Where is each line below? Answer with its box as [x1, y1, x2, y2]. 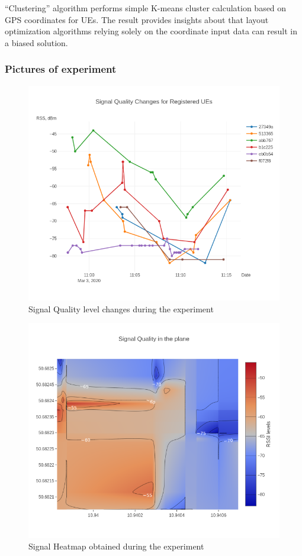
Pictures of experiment [5, 62, 117, 76]
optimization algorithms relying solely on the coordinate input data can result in [5, 25, 297, 37]
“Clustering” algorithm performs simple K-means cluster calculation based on [5, 2, 287, 14]
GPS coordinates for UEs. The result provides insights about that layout [5, 13, 269, 25]
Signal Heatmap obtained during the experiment [28, 540, 204, 552]
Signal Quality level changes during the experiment [28, 302, 214, 315]
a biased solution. [5, 36, 68, 49]
